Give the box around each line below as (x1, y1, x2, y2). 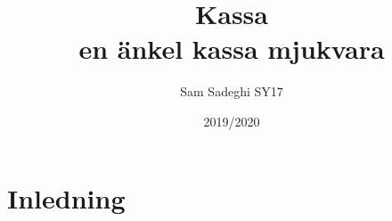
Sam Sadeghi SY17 (180, 82, 283, 101)
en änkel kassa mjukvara (78, 30, 385, 67)
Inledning (7, 179, 126, 216)
